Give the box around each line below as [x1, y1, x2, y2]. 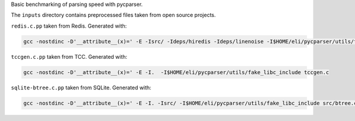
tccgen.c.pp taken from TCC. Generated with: [11, 53, 127, 60]
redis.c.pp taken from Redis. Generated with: [11, 22, 127, 29]
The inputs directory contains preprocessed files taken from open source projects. [11, 12, 216, 19]
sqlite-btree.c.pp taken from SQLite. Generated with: [11, 84, 151, 91]
